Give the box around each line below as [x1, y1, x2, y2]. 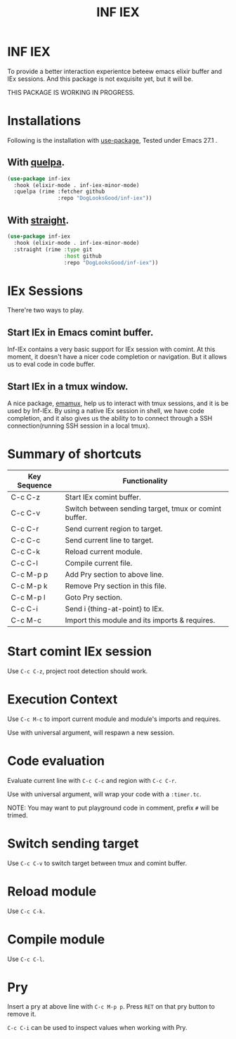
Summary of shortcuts [7, 446, 142, 462]
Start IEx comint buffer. [65, 492, 142, 502]
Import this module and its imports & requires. [65, 615, 216, 625]
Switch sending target [7, 835, 139, 851]
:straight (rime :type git [13, 246, 93, 253]
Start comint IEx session [7, 644, 152, 660]
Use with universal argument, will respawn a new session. [7, 728, 175, 737]
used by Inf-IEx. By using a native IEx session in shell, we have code [7, 406, 205, 415]
